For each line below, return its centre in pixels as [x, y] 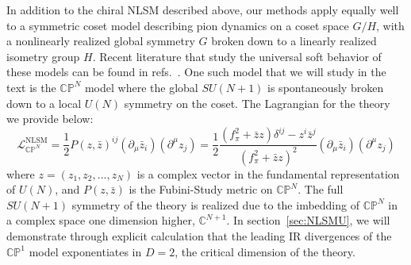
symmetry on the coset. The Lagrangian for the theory [257, 103]
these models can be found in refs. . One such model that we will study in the [196, 72]
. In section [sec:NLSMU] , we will [308, 220]
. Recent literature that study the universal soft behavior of [237, 56]
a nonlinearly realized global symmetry [101, 41]
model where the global [141, 87]
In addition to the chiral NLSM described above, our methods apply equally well [203, 10]
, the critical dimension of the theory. [265, 251]
